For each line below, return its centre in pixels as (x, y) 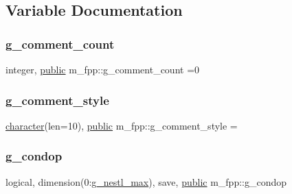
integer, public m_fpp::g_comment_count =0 (103, 69)
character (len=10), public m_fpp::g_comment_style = (122, 125)
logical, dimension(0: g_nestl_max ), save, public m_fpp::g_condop (146, 181)
